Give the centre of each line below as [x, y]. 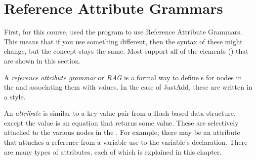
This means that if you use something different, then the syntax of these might [123, 41]
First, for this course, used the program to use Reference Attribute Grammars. [123, 32]
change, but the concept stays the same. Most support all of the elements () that [126, 51]
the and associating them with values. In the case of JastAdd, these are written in [128, 87]
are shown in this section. [43, 60]
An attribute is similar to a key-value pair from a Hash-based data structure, [120, 113]
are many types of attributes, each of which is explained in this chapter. [113, 151]
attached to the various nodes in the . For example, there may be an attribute [122, 132]
